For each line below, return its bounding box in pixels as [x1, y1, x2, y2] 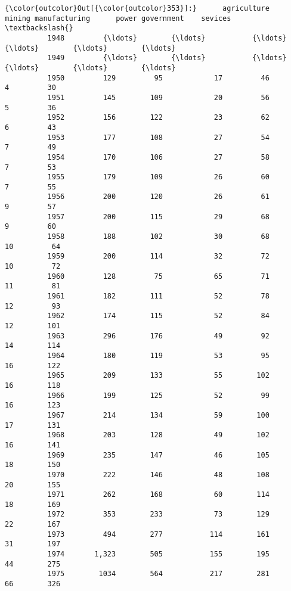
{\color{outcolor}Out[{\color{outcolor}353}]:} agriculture [5, 4, 270, 13]
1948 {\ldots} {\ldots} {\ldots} [47, 33, 287, 42]
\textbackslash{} [5, 24, 73, 33]
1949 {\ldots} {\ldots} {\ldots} [47, 54, 287, 63]
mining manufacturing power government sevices [5, 14, 231, 23]
